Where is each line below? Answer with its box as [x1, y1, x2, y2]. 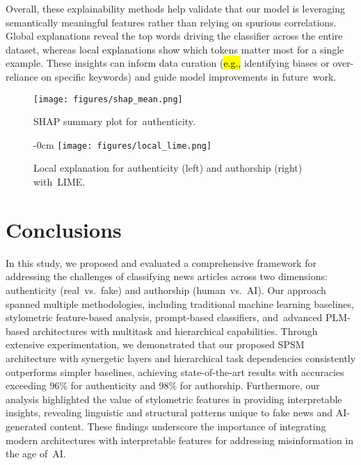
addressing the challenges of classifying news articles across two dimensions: [6, 269, 328, 284]
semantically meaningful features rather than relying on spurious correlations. [6, 15, 337, 29]
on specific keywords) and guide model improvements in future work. [41, 69, 337, 83]
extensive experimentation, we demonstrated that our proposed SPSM [6, 337, 305, 352]
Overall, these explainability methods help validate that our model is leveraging [6, 1, 346, 15]
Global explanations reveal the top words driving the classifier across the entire [6, 28, 343, 43]
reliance [6, 69, 38, 83]
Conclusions [6, 215, 122, 243]
